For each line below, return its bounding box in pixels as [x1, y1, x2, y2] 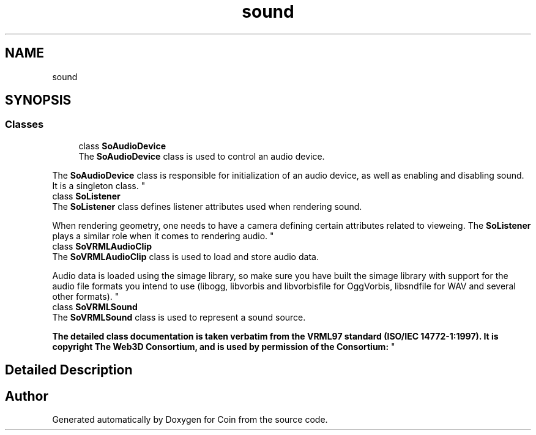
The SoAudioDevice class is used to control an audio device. [78, 151, 325, 162]
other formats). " [52, 291, 119, 302]
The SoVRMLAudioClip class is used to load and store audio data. [52, 251, 319, 262]
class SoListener [52, 190, 121, 201]
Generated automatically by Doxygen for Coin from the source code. [52, 414, 328, 425]
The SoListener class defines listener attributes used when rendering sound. [52, 201, 362, 212]
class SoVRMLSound [52, 301, 138, 312]
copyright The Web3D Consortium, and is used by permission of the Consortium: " [52, 341, 395, 352]
